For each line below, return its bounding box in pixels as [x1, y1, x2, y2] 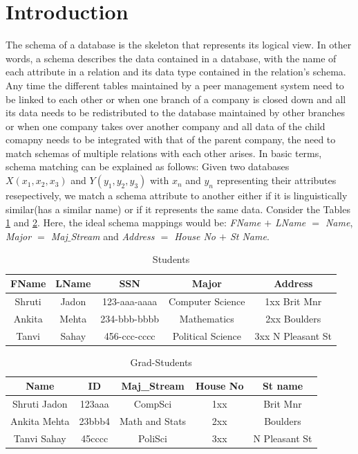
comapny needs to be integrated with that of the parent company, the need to [6, 132, 336, 147]
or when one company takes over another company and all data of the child [6, 118, 326, 133]
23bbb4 [79, 413, 110, 428]
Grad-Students [130, 354, 192, 369]
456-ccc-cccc [104, 328, 156, 343]
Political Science [172, 328, 241, 343]
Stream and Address [70, 228, 155, 243]
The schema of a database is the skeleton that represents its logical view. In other [6, 37, 352, 52]
